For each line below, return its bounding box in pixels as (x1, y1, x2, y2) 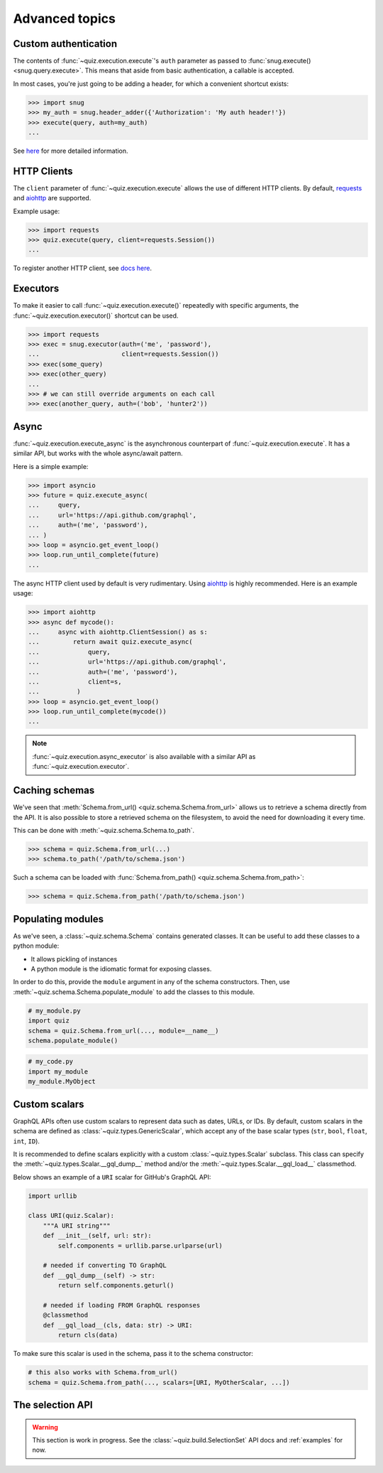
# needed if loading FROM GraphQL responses (43, 1301, 201, 1309)
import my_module (28, 1067, 89, 1076)
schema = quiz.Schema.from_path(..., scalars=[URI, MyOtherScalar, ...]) (28, 1378, 290, 1386)
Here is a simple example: (13, 462, 89, 470)
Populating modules (13, 913, 104, 925)
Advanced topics (13, 11, 116, 26)
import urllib (28, 1192, 77, 1200)
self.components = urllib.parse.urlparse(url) (57, 1241, 223, 1250)
